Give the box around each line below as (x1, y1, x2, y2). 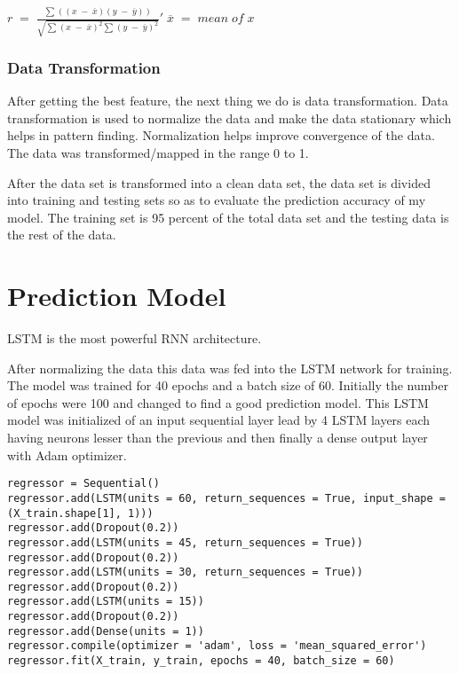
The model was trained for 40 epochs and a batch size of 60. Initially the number (7, 376, 448, 395)
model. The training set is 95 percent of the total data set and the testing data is (7, 208, 449, 226)
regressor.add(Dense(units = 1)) (7, 624, 204, 638)
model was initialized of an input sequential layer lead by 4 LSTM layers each (7, 411, 431, 429)
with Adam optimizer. (7, 445, 127, 464)
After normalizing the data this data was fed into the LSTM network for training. (7, 358, 453, 377)
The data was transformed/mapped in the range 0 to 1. (7, 143, 309, 161)
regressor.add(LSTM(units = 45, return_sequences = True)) (7, 536, 363, 549)
